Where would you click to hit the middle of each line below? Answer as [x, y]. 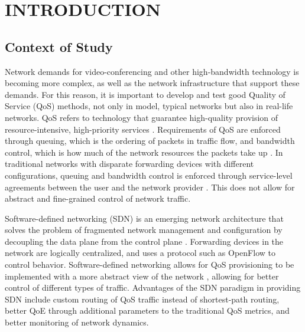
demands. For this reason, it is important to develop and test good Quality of [145, 94]
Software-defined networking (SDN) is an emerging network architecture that [144, 218]
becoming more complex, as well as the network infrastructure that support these [152, 83]
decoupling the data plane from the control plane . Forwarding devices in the [144, 241]
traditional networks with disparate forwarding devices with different [129, 164]
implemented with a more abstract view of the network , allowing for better [142, 276]
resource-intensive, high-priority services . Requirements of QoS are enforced [143, 129]
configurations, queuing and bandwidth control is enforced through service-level [149, 175]
